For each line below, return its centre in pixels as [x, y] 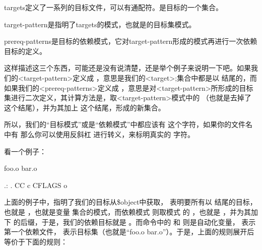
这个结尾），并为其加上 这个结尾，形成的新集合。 [85, 107]
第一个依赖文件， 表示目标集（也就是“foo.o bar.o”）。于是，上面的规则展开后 [129, 232]
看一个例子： [25, 151]
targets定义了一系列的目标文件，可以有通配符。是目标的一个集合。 [114, 7]
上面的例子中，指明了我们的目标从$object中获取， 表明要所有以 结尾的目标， [130, 202]
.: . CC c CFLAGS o [36, 185]
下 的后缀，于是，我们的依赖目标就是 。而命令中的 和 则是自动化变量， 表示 [130, 222]
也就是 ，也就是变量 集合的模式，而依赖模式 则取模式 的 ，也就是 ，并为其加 [131, 211]
